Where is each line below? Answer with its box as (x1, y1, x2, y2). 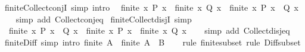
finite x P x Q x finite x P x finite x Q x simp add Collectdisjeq (8, 24, 290, 37)
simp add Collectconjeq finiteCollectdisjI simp (15, 12, 192, 25)
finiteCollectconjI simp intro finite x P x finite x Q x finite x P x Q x (4, 1, 298, 13)
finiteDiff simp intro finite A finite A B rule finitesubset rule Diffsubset (4, 35, 301, 48)
